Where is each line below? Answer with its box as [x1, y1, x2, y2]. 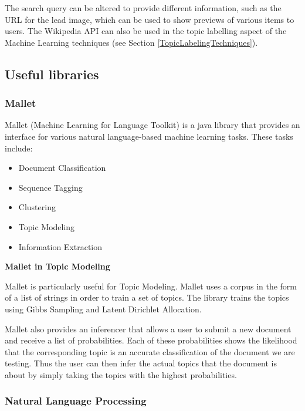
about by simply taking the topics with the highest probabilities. [5, 368, 237, 380]
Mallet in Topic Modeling [5, 260, 110, 272]
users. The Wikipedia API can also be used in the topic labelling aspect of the [5, 25, 287, 37]
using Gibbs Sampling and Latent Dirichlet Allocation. [5, 302, 202, 315]
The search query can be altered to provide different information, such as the [5, 2, 282, 14]
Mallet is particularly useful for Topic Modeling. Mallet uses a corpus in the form [5, 279, 297, 292]
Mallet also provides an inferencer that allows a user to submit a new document [5, 322, 292, 335]
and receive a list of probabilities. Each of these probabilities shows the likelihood [5, 334, 297, 346]
